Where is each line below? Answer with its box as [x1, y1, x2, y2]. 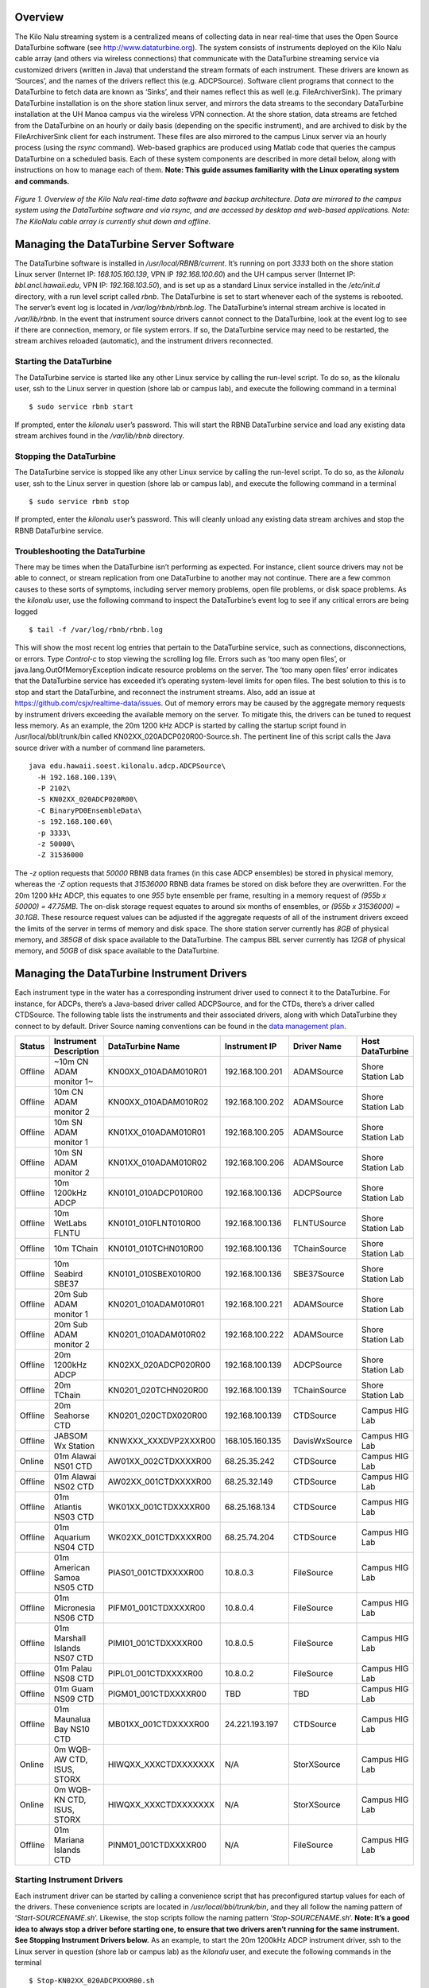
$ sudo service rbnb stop [29, 497, 130, 507]
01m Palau [53, 1663, 93, 1674]
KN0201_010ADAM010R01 [107, 1299, 205, 1310]
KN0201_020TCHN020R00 [107, 1384, 209, 1396]
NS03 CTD [53, 1511, 95, 1522]
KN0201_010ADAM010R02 [107, 1329, 207, 1340]
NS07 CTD [53, 1652, 94, 1664]
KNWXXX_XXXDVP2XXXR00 [107, 1435, 216, 1446]
